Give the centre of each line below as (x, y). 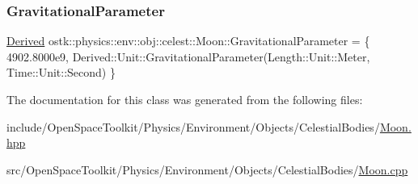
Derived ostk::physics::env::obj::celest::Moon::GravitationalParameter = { (188, 41)
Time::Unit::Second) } (61, 72)
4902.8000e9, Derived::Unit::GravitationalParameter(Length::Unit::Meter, (188, 56)
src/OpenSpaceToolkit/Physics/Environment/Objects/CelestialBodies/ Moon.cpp (207, 169)
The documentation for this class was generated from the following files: (185, 99)
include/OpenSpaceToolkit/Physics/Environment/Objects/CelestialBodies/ (193, 126)
